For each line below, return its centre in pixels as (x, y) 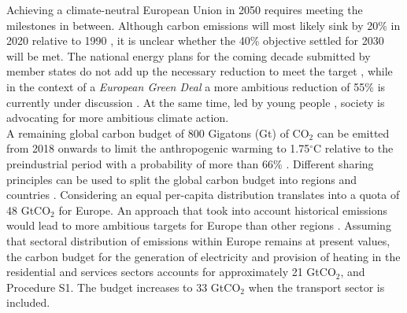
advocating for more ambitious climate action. (118, 118)
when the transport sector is (316, 287)
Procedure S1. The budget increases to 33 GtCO (124, 287)
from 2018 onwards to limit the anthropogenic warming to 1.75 (158, 148)
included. (28, 302)
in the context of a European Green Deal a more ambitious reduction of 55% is (196, 86)
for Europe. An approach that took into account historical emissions (223, 210)
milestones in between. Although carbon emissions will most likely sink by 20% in (203, 25)
